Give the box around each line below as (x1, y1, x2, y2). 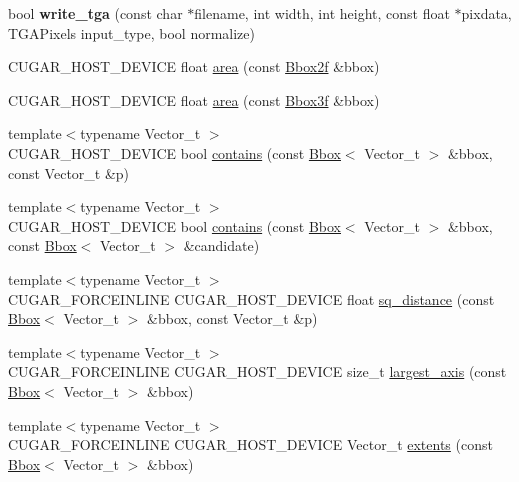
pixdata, (461, 3, 512, 23)
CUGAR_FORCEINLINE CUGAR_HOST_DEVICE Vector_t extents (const (8, 434, 493, 455)
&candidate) (183, 235, 260, 256)
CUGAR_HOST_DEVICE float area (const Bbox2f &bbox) (8, 56, 380, 77)
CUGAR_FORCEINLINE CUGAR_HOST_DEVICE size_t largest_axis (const (8, 361, 507, 382)
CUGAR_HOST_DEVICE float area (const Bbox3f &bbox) (8, 89, 380, 110)
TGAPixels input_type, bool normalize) (8, 22, 256, 43)
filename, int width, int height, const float (194, 3, 450, 23)
